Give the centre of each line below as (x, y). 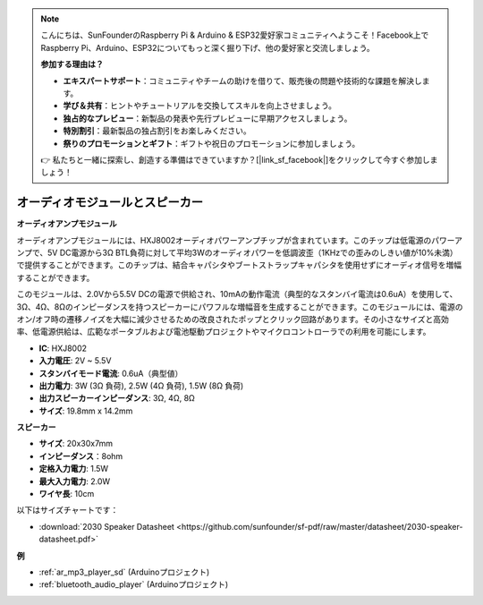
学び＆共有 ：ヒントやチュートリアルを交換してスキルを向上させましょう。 (200, 106)
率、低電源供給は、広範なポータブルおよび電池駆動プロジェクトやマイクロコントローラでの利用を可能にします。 (224, 332)
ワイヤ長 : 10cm (67, 494)
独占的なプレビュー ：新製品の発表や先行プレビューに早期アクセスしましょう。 (208, 118)
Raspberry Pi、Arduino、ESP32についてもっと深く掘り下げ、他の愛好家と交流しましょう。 (208, 47)
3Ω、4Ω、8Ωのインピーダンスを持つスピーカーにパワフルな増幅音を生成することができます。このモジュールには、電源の (240, 307)
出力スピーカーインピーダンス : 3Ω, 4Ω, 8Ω (117, 398)
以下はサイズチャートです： (68, 510)
